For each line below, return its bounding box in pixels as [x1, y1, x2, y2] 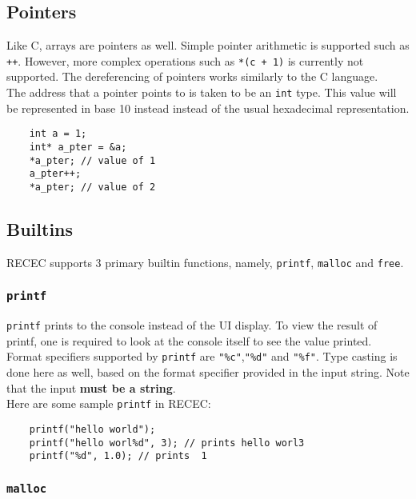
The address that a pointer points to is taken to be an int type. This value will [6, 84, 397, 101]
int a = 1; [29, 128, 87, 140]
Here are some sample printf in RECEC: [6, 395, 211, 412]
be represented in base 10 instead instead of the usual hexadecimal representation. [6, 99, 410, 116]
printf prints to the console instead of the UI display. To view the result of [6, 317, 378, 333]
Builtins [6, 216, 74, 241]
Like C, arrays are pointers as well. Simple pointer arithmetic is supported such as [6, 37, 410, 54]
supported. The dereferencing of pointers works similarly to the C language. [6, 68, 378, 85]
